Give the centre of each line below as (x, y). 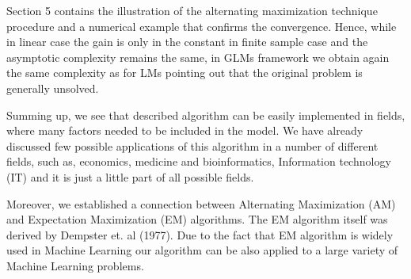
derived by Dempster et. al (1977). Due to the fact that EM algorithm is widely (200, 234)
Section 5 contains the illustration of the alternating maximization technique (192, 10)
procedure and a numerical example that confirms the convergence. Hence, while (202, 26)
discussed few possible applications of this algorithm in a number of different (192, 145)
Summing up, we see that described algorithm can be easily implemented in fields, (206, 115)
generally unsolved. (53, 88)
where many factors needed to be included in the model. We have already (185, 130)
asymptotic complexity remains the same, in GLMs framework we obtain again (198, 57)
